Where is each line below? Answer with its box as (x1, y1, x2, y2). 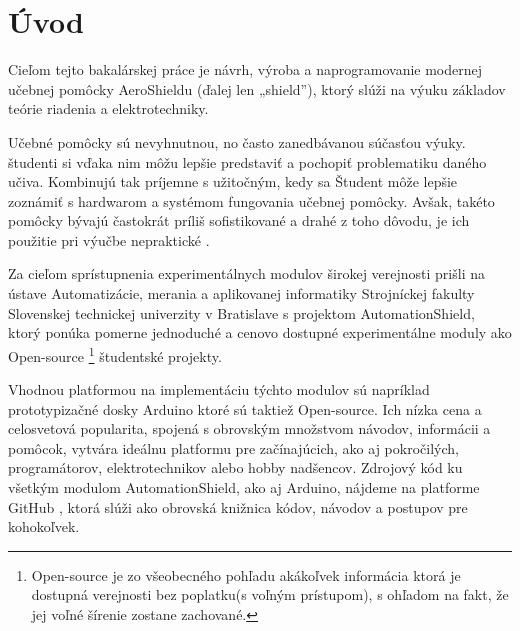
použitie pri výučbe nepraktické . (8, 229, 210, 250)
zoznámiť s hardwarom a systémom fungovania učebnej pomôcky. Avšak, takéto (8, 190, 495, 211)
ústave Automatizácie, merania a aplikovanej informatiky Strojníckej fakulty (8, 283, 475, 304)
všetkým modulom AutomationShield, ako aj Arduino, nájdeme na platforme (8, 477, 480, 498)
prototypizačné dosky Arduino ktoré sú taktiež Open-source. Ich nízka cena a (8, 398, 482, 419)
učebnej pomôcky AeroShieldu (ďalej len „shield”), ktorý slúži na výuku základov (8, 78, 506, 99)
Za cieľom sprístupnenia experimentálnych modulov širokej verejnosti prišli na (8, 263, 485, 284)
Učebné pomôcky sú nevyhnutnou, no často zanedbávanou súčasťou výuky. (8, 131, 466, 152)
